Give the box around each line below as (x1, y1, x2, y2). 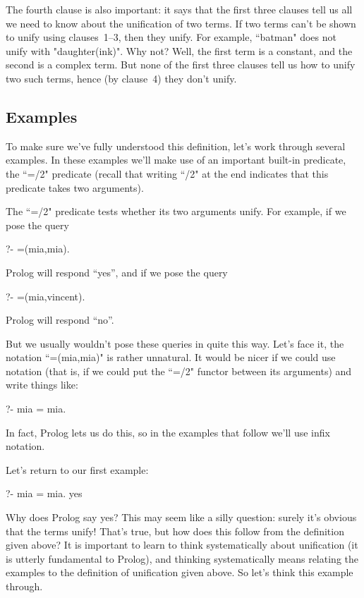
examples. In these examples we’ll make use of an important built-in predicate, (6, 152, 346, 167)
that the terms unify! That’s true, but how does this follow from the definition (6, 523, 344, 538)
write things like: (6, 377, 78, 392)
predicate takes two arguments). (6, 180, 144, 195)
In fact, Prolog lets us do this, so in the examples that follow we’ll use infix (6, 425, 330, 439)
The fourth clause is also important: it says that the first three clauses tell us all (6, 2, 353, 16)
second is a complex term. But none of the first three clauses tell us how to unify (6, 57, 356, 72)
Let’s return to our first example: (6, 462, 149, 477)
